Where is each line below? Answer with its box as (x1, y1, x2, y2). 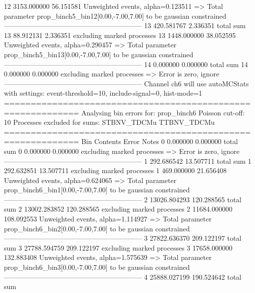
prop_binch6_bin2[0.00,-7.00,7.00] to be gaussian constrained (4, 223, 190, 233)
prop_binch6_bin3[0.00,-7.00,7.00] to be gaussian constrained (4, 262, 190, 272)
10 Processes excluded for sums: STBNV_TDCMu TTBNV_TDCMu (4, 117, 215, 127)
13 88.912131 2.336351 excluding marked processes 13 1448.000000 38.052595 (4, 30, 236, 40)
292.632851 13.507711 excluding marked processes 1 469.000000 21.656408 (4, 165, 227, 176)
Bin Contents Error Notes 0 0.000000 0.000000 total (81, 136, 238, 146)
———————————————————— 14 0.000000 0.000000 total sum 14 (4, 59, 248, 69)
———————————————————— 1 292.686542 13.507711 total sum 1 (4, 155, 252, 166)
